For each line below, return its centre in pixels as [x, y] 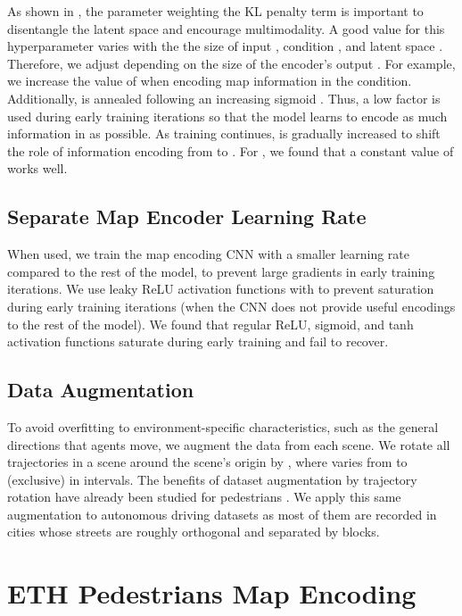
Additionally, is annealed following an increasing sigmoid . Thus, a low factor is [224, 98]
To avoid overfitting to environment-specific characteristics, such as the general [223, 426]
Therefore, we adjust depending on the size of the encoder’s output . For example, [231, 63]
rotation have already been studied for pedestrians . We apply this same [204, 497]
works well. [37, 168]
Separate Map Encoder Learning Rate [187, 216]
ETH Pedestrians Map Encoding [212, 593]
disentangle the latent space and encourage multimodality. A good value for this [226, 28]
